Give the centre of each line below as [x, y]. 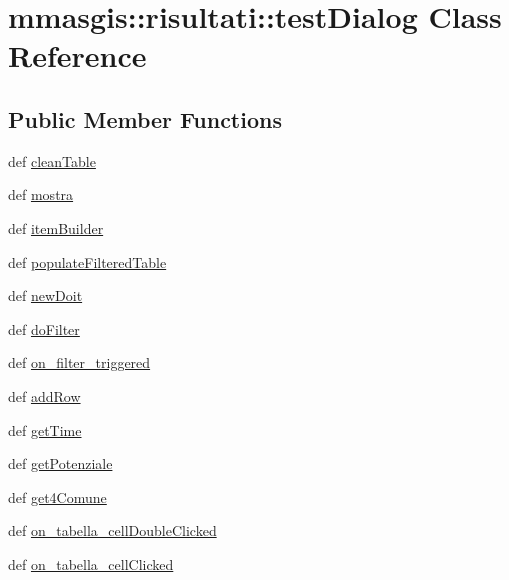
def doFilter [44, 328]
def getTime [45, 429]
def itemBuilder [56, 227]
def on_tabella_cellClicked [91, 563]
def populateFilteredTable [87, 261]
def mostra [41, 194]
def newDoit [45, 295]
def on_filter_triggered [79, 362]
